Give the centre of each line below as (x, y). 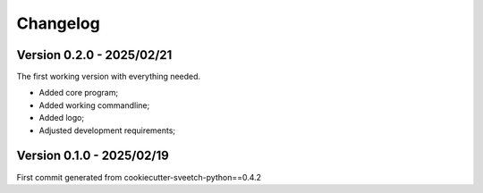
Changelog (58, 23)
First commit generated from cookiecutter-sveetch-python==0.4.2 (139, 177)
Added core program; (79, 93)
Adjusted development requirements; (107, 130)
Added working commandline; (94, 105)
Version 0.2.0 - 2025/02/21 (94, 55)
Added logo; (62, 118)
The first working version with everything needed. (109, 77)
